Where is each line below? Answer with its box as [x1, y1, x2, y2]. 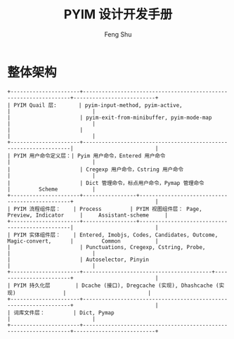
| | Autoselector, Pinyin [7, 256, 150, 263]
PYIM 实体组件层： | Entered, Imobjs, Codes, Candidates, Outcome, [13, 231, 219, 238]
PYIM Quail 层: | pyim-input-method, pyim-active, [13, 101, 183, 109]
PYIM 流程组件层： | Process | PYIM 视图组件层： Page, [13, 205, 202, 212]
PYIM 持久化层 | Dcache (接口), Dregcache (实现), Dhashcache [13, 282, 213, 289]
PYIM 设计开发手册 [63, 6, 173, 23]
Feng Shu [104, 30, 132, 39]
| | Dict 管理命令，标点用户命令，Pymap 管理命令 [7, 179, 204, 186]
